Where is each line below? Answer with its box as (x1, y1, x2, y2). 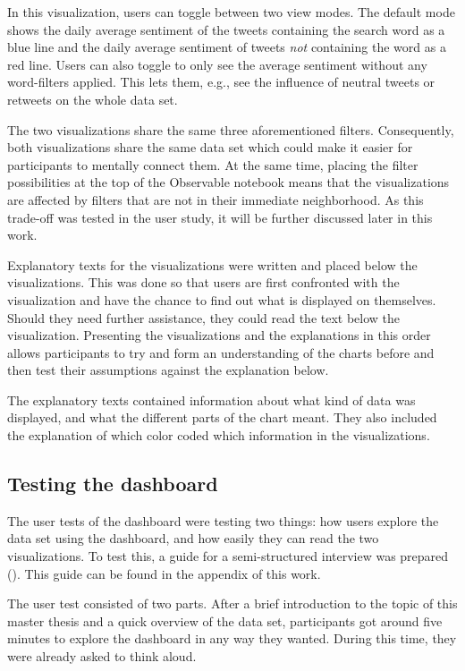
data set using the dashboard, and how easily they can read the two (7, 529, 379, 548)
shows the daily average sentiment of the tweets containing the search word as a (7, 20, 445, 38)
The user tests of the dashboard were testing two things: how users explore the (7, 511, 439, 530)
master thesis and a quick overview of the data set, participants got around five (7, 611, 443, 630)
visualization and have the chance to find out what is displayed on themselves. (7, 290, 436, 309)
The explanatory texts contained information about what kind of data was (7, 390, 416, 409)
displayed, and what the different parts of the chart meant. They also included (7, 408, 437, 427)
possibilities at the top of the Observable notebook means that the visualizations (7, 173, 450, 191)
